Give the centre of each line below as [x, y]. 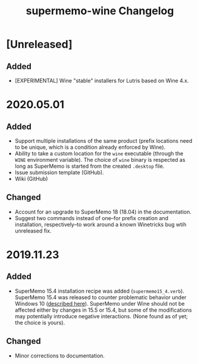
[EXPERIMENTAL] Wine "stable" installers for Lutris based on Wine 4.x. [102, 81]
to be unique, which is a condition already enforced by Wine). [90, 147]
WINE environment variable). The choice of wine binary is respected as [100, 160]
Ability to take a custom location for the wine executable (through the [99, 153]
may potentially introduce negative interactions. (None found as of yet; [101, 316]
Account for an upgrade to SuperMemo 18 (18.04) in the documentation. [103, 212]
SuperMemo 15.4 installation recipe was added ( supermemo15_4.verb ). [99, 291]
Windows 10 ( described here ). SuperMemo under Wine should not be [100, 303]
